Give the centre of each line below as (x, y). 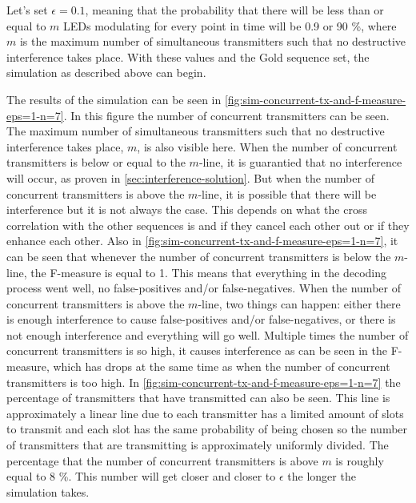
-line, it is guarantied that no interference (300, 162)
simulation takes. (48, 491)
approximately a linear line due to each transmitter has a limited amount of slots (205, 413)
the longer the (322, 476)
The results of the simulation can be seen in (114, 99)
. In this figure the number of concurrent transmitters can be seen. (226, 115)
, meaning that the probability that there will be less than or (234, 10)
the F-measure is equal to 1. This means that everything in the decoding (209, 272)
